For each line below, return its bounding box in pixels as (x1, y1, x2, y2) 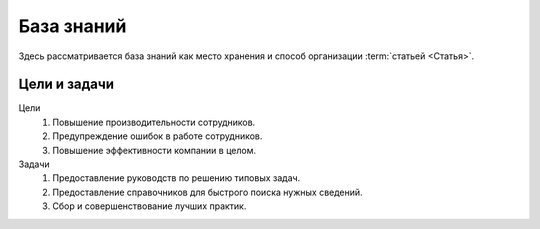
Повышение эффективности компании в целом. (52, 144, 257, 156)
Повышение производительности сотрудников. (52, 116, 256, 128)
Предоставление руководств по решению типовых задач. (52, 172, 301, 184)
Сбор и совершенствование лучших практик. (52, 200, 247, 212)
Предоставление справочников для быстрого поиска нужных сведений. (52, 186, 364, 198)
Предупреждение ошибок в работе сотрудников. (52, 130, 263, 142)
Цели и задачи (18, 76, 115, 93)
